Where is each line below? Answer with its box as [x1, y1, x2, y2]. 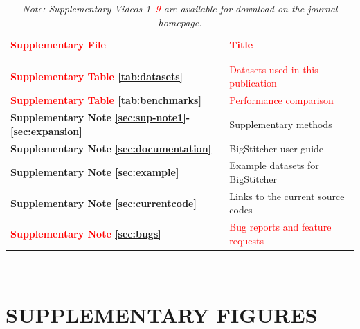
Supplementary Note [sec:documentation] [10, 141, 212, 155]
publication [229, 75, 277, 90]
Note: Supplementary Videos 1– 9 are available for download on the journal [22, 1, 338, 15]
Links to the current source [229, 188, 345, 203]
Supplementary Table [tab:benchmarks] [10, 93, 201, 107]
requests [229, 233, 264, 247]
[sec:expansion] [10, 123, 82, 138]
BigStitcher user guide [229, 141, 324, 155]
